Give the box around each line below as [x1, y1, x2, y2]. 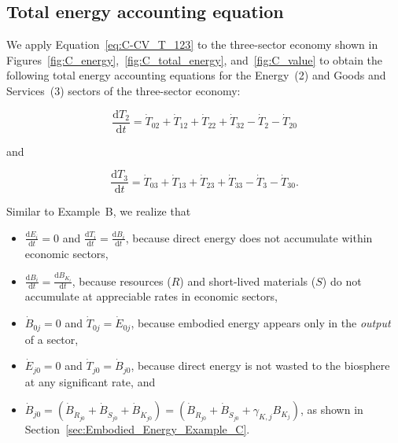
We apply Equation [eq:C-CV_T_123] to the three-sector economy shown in [6, 36, 378, 53]
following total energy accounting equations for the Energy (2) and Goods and [6, 67, 386, 83]
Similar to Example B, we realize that [6, 203, 191, 220]
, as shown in [300, 401, 363, 418]
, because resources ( [72, 272, 171, 289]
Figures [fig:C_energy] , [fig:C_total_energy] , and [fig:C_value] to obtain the [6, 51, 383, 68]
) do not [322, 272, 362, 289]
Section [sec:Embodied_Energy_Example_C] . [24, 421, 250, 437]
